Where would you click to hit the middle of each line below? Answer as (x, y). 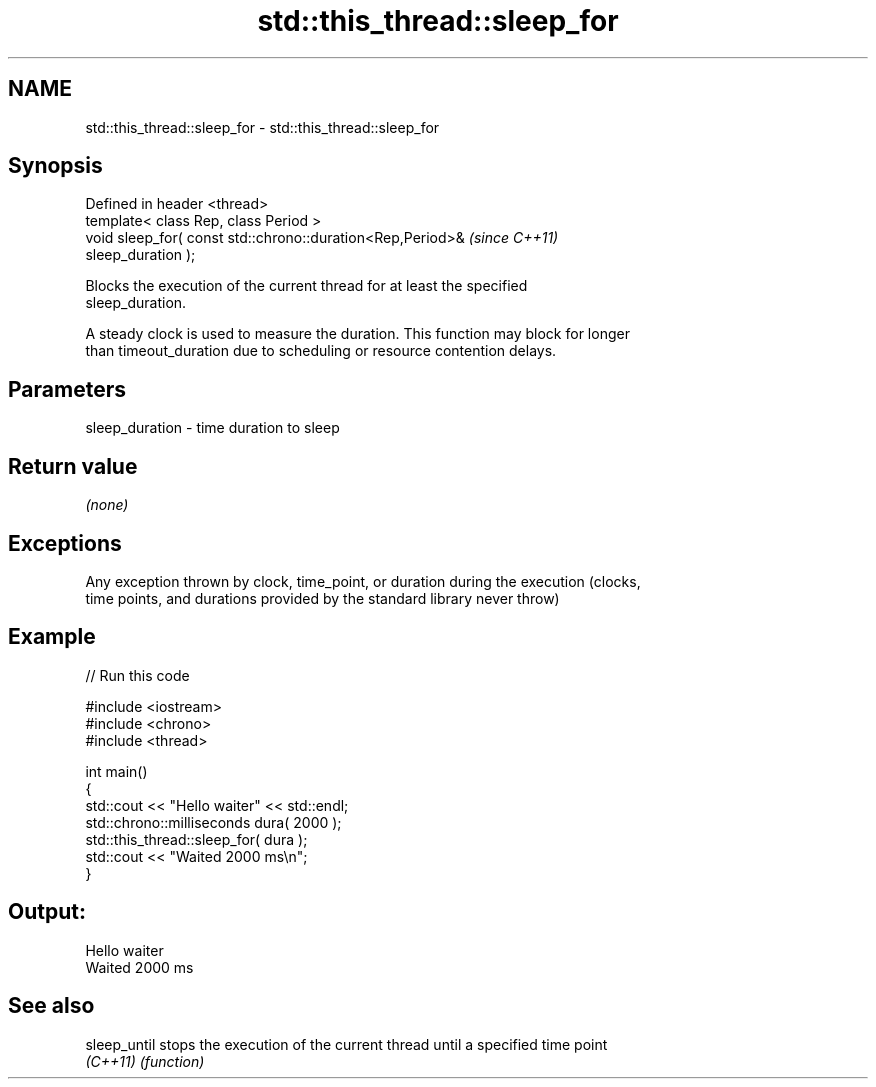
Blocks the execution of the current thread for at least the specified (306, 286)
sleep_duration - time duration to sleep (212, 428)
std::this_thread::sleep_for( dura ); (196, 839)
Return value (73, 466)
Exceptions (65, 543)
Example (52, 637)
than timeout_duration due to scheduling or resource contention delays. (321, 351)
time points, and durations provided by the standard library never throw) (322, 598)
